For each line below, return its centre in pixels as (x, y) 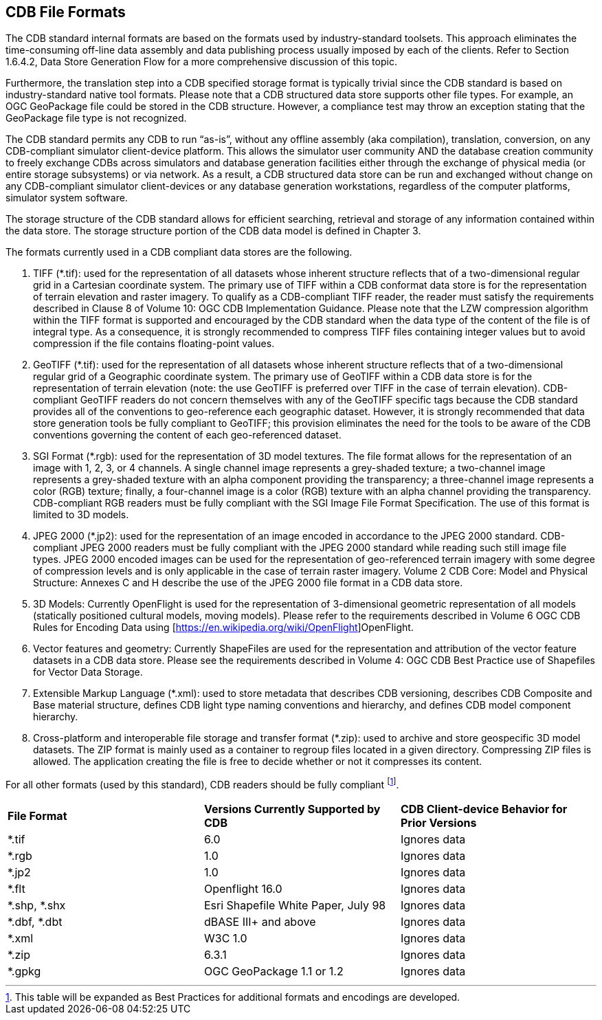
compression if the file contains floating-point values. (154, 344)
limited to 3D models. (81, 515)
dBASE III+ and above (260, 922)
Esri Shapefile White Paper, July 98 (295, 906)
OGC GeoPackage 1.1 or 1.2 (274, 972)
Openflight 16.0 (243, 889)
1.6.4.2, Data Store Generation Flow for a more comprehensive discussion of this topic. (201, 62)
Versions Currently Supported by (292, 809)
